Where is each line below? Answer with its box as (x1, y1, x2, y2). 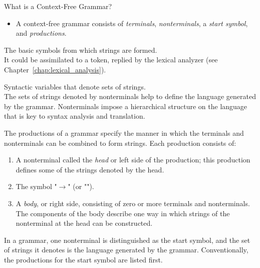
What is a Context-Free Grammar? (4, 1, 112, 11)
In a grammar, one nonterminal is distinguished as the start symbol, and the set (4, 234, 250, 245)
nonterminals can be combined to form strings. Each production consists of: (4, 137, 236, 148)
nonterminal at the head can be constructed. (16, 218, 153, 228)
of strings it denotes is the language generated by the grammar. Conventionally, (4, 244, 248, 255)
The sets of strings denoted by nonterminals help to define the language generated (4, 91, 256, 102)
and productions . (16, 28, 67, 38)
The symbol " (16, 181, 57, 192)
